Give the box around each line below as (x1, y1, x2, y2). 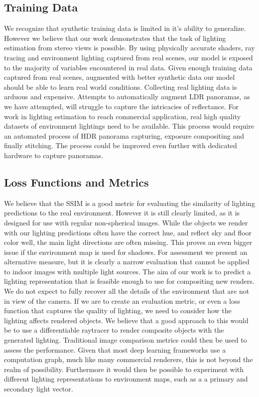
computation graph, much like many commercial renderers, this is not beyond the (4, 354, 253, 365)
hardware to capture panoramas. (4, 150, 103, 160)
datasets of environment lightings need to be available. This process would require (4, 121, 254, 131)
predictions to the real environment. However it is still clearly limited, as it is (4, 207, 240, 218)
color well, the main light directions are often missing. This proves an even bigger (4, 237, 253, 247)
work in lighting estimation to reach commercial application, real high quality (4, 111, 241, 121)
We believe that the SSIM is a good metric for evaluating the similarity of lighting (4, 198, 255, 208)
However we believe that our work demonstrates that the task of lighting (4, 32, 226, 43)
